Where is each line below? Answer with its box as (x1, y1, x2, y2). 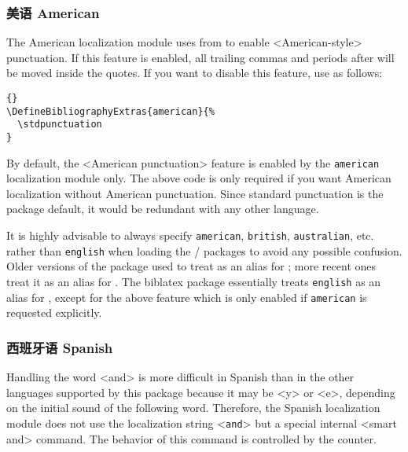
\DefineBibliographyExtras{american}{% (6, 105, 215, 117)
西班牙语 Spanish (6, 337, 113, 357)
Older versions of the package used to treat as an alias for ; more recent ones (6, 258, 377, 274)
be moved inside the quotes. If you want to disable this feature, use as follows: (6, 64, 383, 81)
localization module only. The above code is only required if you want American (6, 170, 391, 186)
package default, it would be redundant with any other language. (6, 200, 319, 217)
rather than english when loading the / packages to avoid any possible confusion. (6, 242, 402, 259)
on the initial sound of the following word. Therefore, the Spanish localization (6, 399, 380, 416)
